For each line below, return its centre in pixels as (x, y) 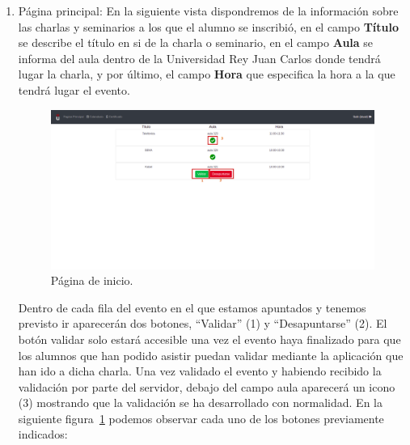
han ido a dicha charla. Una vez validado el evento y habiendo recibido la (200, 371)
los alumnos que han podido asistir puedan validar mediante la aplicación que (211, 355)
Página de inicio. (92, 280)
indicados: (43, 434)
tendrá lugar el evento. (74, 89)
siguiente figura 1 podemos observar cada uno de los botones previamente (201, 418)
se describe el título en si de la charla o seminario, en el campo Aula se (196, 42)
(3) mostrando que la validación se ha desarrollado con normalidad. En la (200, 403)
